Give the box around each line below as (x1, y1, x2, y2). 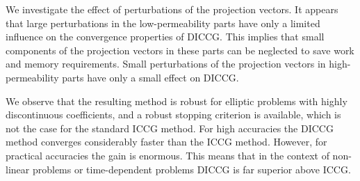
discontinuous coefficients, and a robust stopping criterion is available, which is (6, 107, 341, 122)
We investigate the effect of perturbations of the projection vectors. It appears (6, 2, 338, 16)
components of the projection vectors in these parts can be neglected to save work (6, 42, 354, 57)
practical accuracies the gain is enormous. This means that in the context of (6, 148, 329, 162)
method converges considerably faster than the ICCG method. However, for (6, 134, 327, 149)
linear (6, 162, 30, 176)
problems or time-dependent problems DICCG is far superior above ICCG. (32, 162, 351, 176)
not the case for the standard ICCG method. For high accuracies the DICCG (6, 120, 334, 135)
